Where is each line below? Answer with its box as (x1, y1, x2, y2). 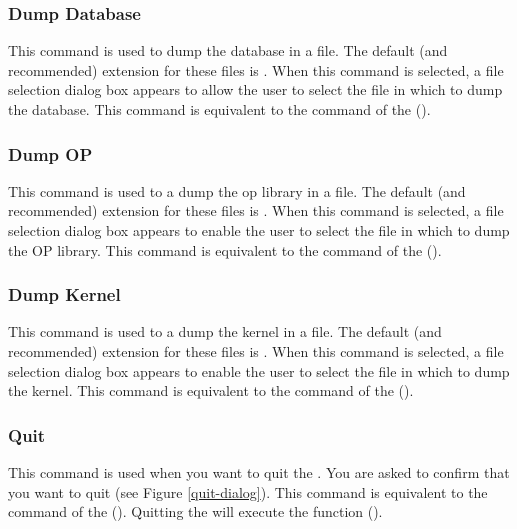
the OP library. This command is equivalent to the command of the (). (8, 239, 442, 260)
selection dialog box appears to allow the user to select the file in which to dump (8, 79, 503, 100)
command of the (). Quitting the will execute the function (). (8, 501, 383, 522)
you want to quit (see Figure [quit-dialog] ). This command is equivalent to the (8, 481, 488, 502)
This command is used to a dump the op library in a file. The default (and (8, 180, 466, 201)
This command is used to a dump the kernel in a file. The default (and (8, 321, 442, 342)
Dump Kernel (8, 282, 121, 307)
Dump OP (8, 141, 93, 166)
